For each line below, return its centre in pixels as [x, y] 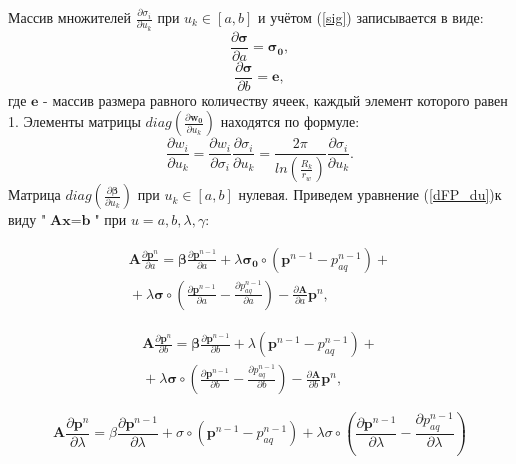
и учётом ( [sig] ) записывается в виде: [371, 17]
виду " [27, 219]
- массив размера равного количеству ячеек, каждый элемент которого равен [275, 99]
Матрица [34, 194]
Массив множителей [70, 17]
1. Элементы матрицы [74, 121]
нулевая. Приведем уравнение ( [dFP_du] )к [370, 194]
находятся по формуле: [290, 121]
